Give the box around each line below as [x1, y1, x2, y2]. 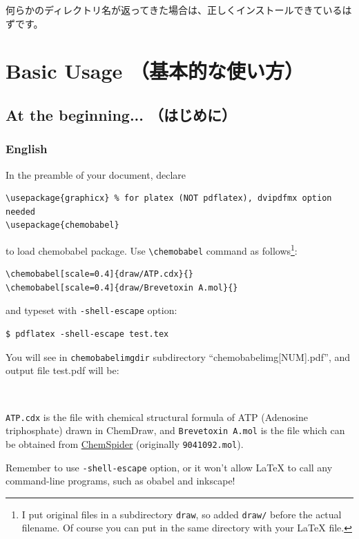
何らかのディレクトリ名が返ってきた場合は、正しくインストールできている [6, 3, 342, 17]
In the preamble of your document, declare [6, 167, 186, 182]
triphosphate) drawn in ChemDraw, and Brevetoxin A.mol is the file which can [6, 423, 345, 438]
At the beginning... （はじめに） [6, 104, 237, 125]
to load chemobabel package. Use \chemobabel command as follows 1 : [6, 241, 298, 257]
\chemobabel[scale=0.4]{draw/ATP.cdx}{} [6, 269, 194, 280]
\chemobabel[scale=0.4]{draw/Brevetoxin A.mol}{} [6, 282, 238, 293]
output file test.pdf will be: [6, 363, 119, 378]
